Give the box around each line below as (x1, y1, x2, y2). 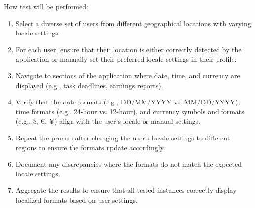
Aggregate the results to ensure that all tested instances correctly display (15, 185, 237, 195)
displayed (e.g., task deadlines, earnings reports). (15, 80, 163, 90)
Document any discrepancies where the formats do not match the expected (15, 159, 242, 169)
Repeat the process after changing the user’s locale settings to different (15, 132, 230, 142)
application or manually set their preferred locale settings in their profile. (15, 54, 237, 64)
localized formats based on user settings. (15, 194, 138, 205)
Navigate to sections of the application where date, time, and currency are (15, 70, 240, 80)
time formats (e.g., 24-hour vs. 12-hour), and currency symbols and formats (15, 106, 244, 116)
